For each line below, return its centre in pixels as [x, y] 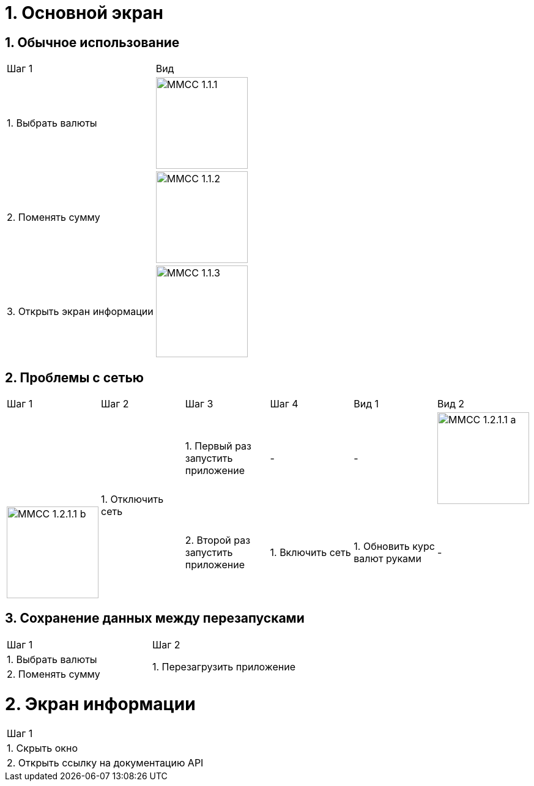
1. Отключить [132, 499]
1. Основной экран [84, 13]
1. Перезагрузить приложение [224, 666]
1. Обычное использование [92, 42]
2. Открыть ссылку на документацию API [105, 763]
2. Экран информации [100, 704]
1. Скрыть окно [42, 748]
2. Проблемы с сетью [74, 377]
